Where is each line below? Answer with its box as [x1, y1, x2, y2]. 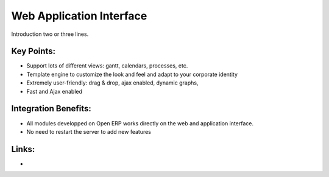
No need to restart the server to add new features [26, 128, 152, 135]
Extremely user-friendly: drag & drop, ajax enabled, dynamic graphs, [26, 79, 199, 86]
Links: [11, 144, 35, 154]
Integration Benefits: [11, 103, 91, 114]
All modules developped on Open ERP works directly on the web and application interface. [26, 119, 254, 127]
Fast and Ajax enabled [26, 88, 82, 95]
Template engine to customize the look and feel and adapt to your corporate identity [26, 71, 238, 78]
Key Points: [11, 46, 56, 57]
